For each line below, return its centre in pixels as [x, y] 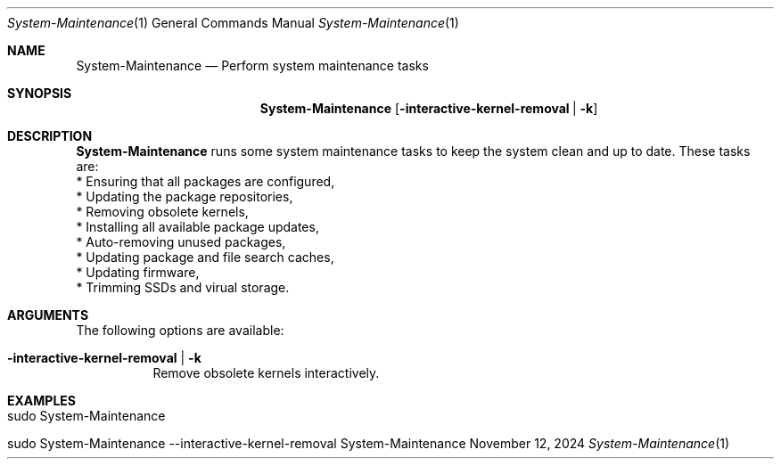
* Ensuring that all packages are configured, [206, 181]
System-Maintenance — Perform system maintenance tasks [252, 65]
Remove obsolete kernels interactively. [266, 373]
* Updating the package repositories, [185, 196]
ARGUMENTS [48, 315]
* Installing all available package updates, [197, 227]
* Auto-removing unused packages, [181, 242]
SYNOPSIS [40, 93]
